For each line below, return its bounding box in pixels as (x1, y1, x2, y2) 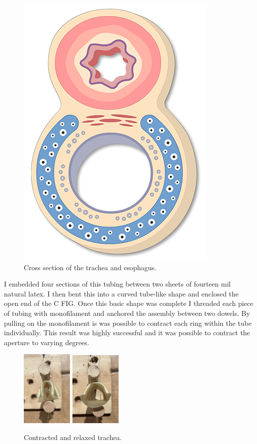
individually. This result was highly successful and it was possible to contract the (4, 327, 250, 338)
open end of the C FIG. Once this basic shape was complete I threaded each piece (4, 298, 254, 308)
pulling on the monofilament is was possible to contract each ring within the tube (4, 317, 252, 328)
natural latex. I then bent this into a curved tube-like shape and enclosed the (4, 288, 239, 298)
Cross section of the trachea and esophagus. (24, 262, 157, 272)
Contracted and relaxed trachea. (24, 432, 122, 442)
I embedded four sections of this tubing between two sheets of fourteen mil (4, 279, 231, 289)
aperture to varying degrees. (4, 337, 89, 347)
